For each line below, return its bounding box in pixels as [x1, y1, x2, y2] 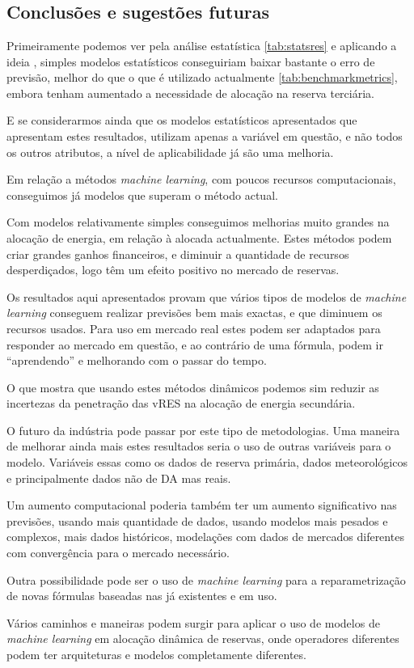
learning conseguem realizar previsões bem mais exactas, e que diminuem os [6, 304, 382, 321]
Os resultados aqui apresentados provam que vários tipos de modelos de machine [6, 288, 407, 305]
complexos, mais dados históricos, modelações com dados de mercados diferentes [6, 528, 404, 545]
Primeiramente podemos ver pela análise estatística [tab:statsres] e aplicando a [6, 37, 397, 53]
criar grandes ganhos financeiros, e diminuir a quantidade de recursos [6, 245, 349, 262]
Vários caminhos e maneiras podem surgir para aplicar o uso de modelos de [6, 614, 380, 631]
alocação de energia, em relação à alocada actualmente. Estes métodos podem [6, 229, 392, 246]
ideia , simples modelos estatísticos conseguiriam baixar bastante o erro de [6, 53, 375, 70]
